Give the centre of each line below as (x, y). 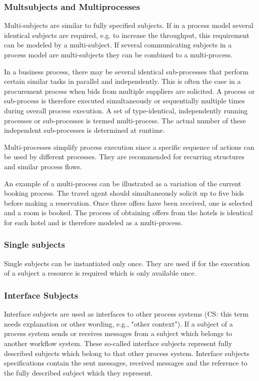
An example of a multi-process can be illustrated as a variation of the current (123, 183)
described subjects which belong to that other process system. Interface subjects (127, 353)
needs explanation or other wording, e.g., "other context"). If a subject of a (118, 323)
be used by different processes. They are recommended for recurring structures (124, 157)
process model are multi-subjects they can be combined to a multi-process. (118, 54)
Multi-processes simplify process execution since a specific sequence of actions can (129, 147)
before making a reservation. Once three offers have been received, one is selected (128, 202)
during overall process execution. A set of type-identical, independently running (126, 110)
